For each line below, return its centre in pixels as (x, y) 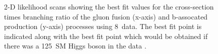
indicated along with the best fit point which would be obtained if (106, 36)
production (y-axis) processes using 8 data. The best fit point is (103, 26)
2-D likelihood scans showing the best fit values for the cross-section (109, 6)
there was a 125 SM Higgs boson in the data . (75, 46)
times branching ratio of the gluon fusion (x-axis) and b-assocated (106, 16)
